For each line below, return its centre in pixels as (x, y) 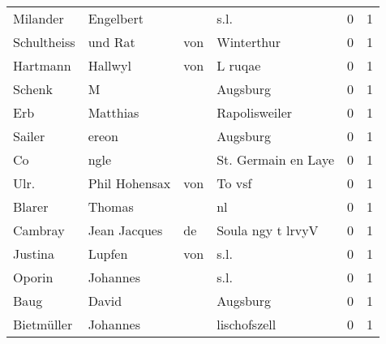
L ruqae (239, 65)
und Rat (112, 42)
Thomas (111, 206)
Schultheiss (44, 42)
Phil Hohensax (129, 183)
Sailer (29, 136)
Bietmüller (43, 324)
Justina (34, 254)
